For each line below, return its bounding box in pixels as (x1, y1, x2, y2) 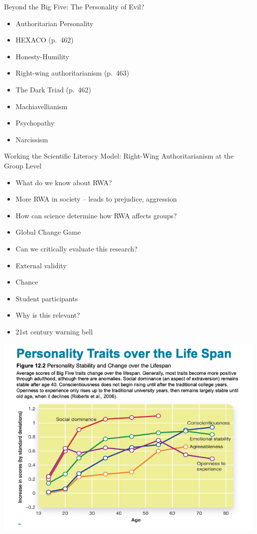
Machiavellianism (15, 101, 68, 111)
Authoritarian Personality (15, 18, 93, 28)
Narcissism (15, 134, 48, 144)
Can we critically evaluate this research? (15, 243, 138, 253)
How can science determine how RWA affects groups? (15, 210, 177, 220)
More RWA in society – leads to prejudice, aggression (15, 194, 177, 204)
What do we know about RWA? (15, 177, 112, 187)
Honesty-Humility (15, 51, 69, 61)
